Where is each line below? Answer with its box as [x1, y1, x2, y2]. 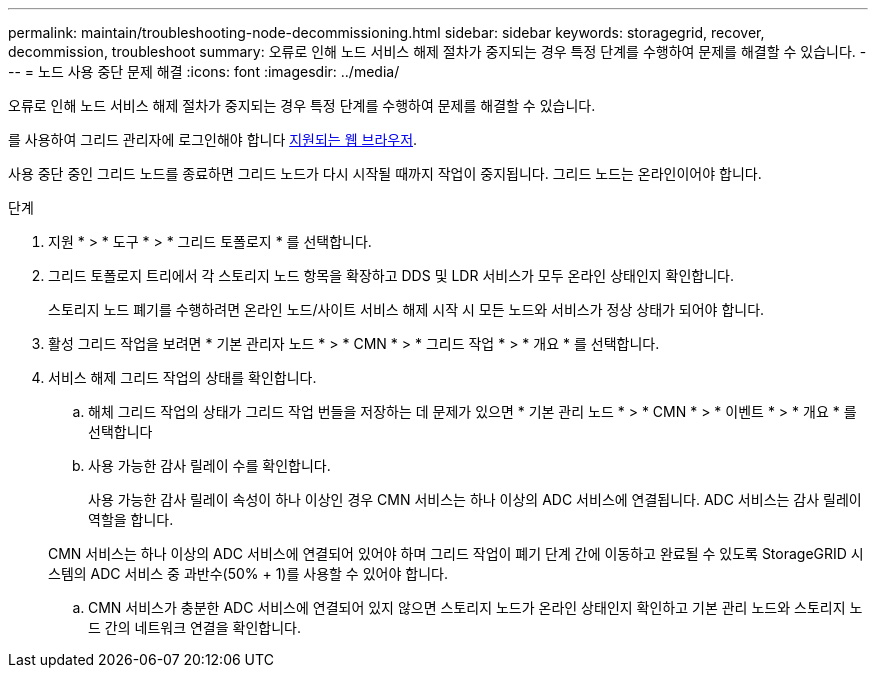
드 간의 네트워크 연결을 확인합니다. [88, 619, 301, 636]
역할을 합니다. [88, 511, 174, 528]
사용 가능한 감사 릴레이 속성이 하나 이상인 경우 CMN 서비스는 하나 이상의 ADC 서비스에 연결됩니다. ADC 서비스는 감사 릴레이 [88, 491, 862, 508]
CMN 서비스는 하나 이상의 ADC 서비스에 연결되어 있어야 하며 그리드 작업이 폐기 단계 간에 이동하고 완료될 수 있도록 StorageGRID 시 [48, 545, 864, 562]
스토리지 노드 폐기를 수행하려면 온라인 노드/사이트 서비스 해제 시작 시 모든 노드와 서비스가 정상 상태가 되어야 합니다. [48, 301, 765, 318]
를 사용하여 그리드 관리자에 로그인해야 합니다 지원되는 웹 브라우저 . [8, 131, 418, 148]
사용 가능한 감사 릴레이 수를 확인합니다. [88, 457, 331, 474]
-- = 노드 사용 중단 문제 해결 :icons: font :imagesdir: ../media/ [8, 63, 400, 80]
